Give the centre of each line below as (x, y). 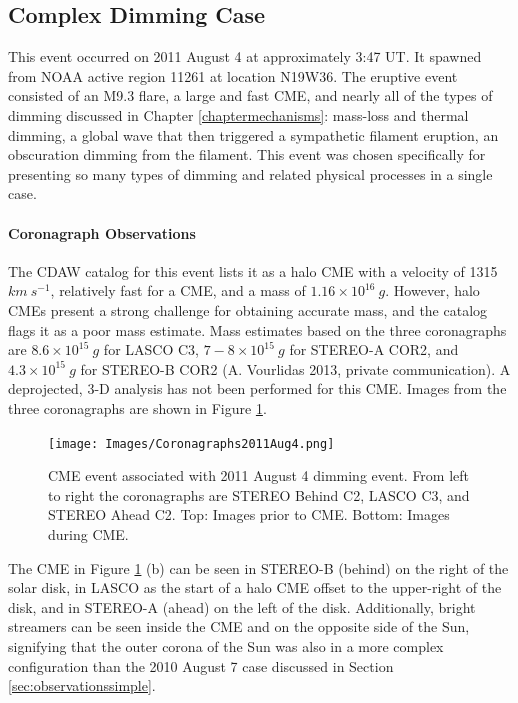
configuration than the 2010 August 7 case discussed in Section (201, 665)
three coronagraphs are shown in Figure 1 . (137, 407)
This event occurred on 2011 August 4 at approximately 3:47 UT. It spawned (245, 56)
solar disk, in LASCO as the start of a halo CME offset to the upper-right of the (255, 587)
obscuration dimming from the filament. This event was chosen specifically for (247, 154)
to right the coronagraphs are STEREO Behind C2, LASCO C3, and (259, 494)
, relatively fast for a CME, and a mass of (178, 290)
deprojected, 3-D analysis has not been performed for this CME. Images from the (257, 388)
